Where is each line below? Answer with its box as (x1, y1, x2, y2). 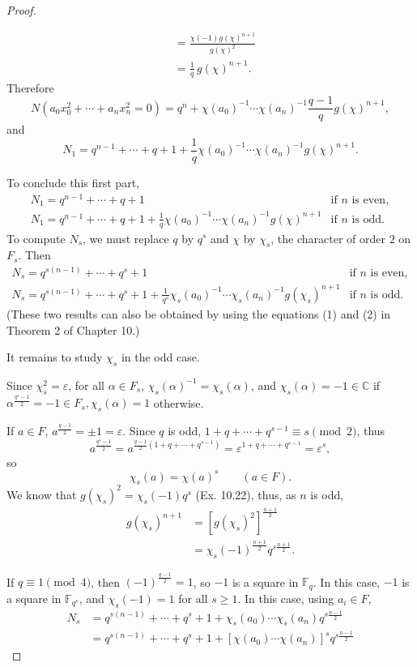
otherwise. (153, 394, 204, 411)
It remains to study (6, 348, 103, 366)
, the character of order (270, 229, 385, 246)
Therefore (6, 79, 54, 96)
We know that (6, 485, 77, 502)
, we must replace (83, 229, 169, 246)
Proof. (6, 2, 36, 18)
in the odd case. (121, 348, 200, 366)
